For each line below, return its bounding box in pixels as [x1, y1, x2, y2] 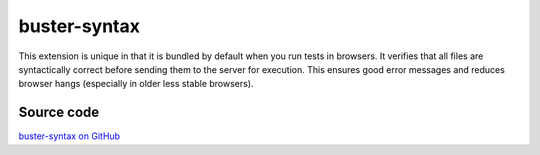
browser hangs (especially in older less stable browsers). [18, 78, 254, 90]
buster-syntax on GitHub [18, 130, 120, 142]
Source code [18, 104, 100, 121]
